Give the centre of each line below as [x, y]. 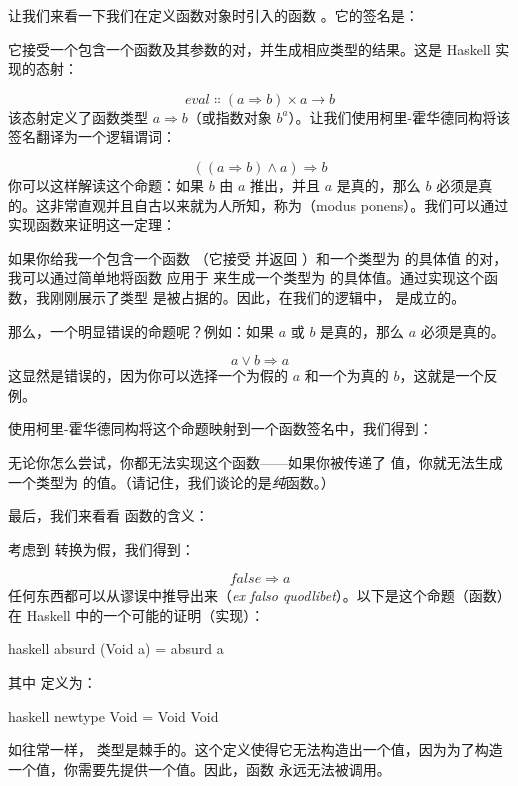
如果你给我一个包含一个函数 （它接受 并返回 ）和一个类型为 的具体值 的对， [258, 257]
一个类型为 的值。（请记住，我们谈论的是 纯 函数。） [171, 481]
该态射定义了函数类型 [78, 116]
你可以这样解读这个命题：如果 [106, 184]
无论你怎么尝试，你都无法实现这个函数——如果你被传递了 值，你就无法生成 [255, 461]
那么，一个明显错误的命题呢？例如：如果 [141, 330]
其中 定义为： [52, 682]
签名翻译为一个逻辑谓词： [92, 136]
